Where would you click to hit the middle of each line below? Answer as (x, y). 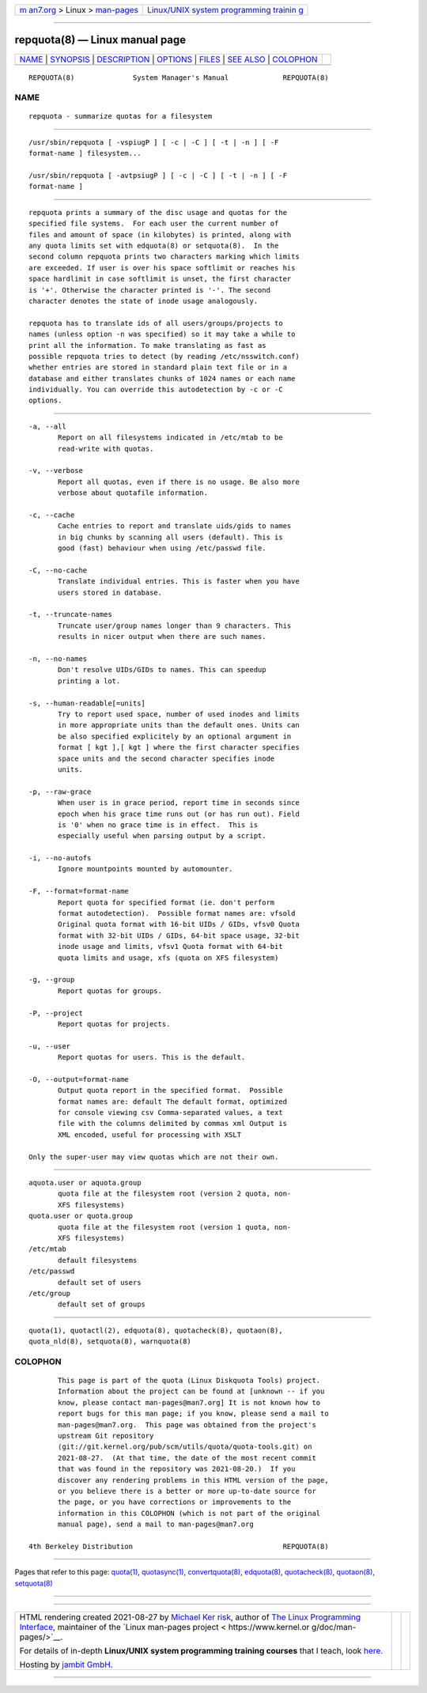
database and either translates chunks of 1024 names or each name (162, 378)
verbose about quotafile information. (133, 493)
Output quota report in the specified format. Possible (171, 1090)
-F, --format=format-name (79, 891)
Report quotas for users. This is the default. (152, 1057)
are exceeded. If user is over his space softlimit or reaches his (162, 268)
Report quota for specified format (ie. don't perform (166, 902)
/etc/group (50, 1293)
